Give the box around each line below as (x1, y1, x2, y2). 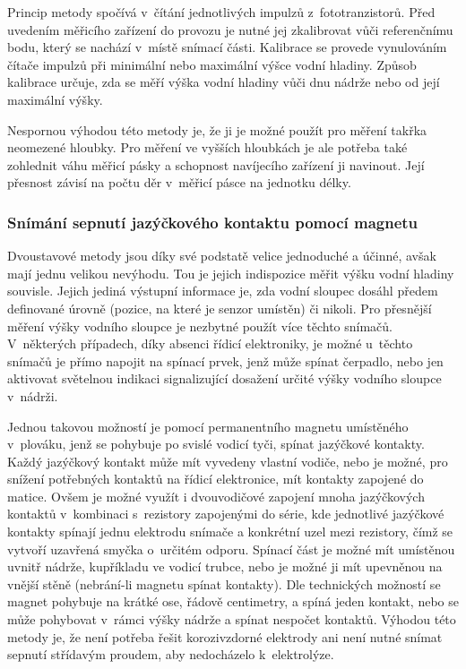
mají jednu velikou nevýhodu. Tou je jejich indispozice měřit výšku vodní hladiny (7, 263, 454, 282)
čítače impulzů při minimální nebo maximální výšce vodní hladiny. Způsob (7, 55, 417, 73)
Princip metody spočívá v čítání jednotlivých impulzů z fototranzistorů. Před (7, 3, 436, 21)
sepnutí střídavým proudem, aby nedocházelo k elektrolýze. (7, 645, 334, 664)
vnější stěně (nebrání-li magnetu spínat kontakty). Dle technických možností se (7, 574, 441, 593)
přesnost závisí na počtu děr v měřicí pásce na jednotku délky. (7, 173, 351, 192)
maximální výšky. (7, 90, 103, 108)
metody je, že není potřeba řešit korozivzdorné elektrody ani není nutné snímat (7, 627, 443, 646)
